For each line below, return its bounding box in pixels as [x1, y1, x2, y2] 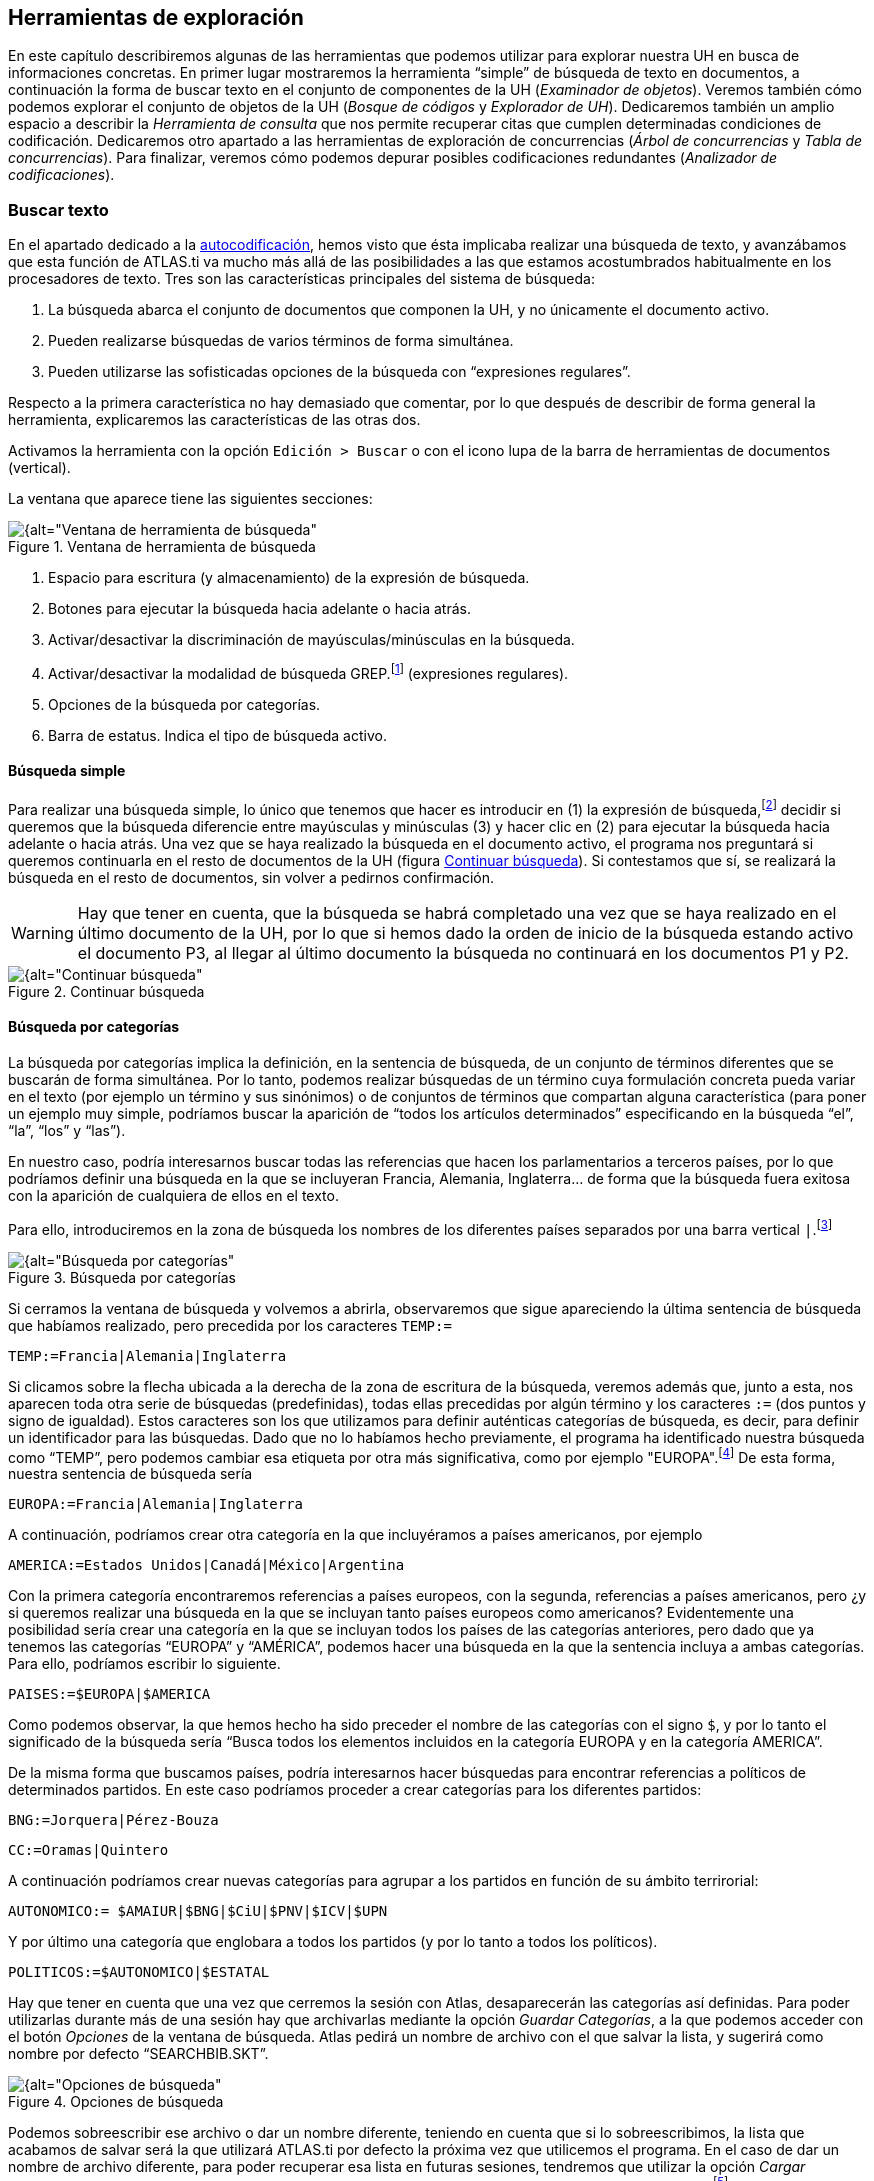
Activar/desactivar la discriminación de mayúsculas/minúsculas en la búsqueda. [48, 631, 575, 649]
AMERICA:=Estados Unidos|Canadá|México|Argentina [8, 1557, 405, 1574]
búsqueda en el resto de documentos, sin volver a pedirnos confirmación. [8, 868, 494, 886]
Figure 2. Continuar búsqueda [8, 982, 205, 1000]
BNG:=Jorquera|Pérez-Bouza [8, 1812, 219, 1829]
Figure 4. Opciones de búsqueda [8, 2093, 224, 2111]
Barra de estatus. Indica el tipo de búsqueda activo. [48, 726, 387, 744]
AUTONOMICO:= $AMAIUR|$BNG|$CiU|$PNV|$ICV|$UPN [8, 1903, 388, 1920]
